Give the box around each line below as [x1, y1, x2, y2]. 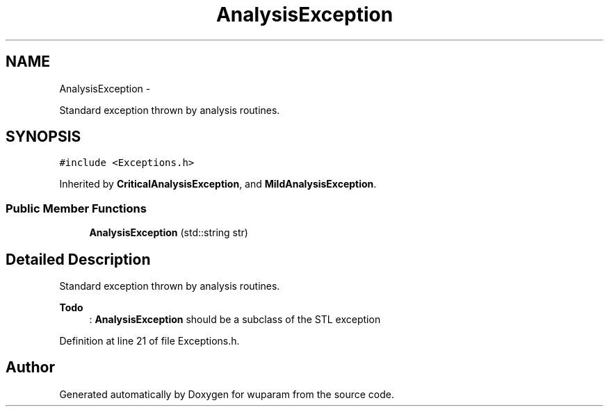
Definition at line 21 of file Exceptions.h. [59, 335, 240, 347]
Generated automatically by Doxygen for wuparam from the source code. [59, 388, 395, 400]
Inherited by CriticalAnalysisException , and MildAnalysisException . [59, 178, 377, 190]
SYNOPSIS [6, 128, 81, 146]
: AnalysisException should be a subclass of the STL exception [89, 313, 381, 326]
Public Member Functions [6, 201, 147, 215]
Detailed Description [6, 250, 151, 268]
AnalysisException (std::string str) [89, 226, 248, 239]
